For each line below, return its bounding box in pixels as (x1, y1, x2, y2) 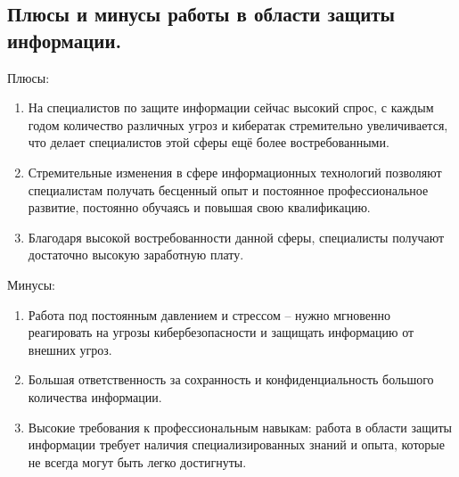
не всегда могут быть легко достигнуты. (28, 452, 247, 471)
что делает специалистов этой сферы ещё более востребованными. (28, 133, 389, 152)
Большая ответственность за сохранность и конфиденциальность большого (28, 370, 434, 389)
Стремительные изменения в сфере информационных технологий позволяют (28, 162, 442, 181)
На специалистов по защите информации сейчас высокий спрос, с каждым (28, 98, 434, 117)
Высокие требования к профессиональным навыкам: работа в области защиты (28, 417, 452, 436)
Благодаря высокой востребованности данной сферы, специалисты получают (28, 227, 445, 246)
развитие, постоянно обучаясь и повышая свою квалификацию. (28, 198, 371, 217)
